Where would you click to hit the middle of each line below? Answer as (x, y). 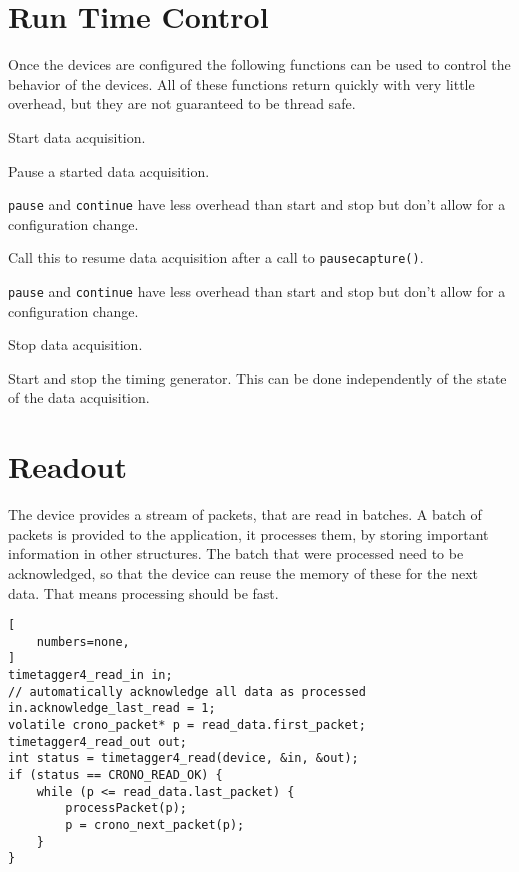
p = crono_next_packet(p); (155, 825)
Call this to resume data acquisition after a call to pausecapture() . (216, 257)
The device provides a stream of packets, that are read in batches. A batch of (245, 514)
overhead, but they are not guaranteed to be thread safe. (182, 103)
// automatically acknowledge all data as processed (187, 691)
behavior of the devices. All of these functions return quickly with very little (241, 83)
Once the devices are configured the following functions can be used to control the (259, 64)
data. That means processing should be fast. (143, 592)
